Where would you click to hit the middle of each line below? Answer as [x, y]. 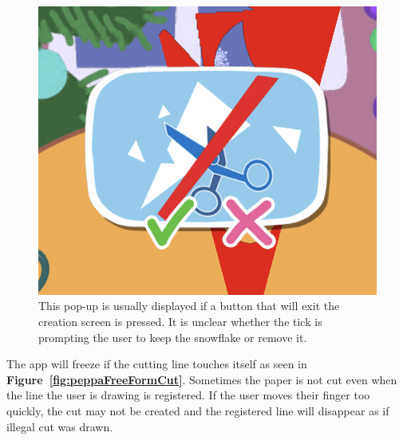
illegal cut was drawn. [60, 426]
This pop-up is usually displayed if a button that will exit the [189, 306]
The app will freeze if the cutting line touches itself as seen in [157, 364]
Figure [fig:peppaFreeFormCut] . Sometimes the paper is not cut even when [202, 379]
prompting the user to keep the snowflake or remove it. [173, 337]
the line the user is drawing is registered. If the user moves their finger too [188, 395]
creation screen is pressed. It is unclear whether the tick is [180, 321]
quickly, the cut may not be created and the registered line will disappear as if [198, 410]
